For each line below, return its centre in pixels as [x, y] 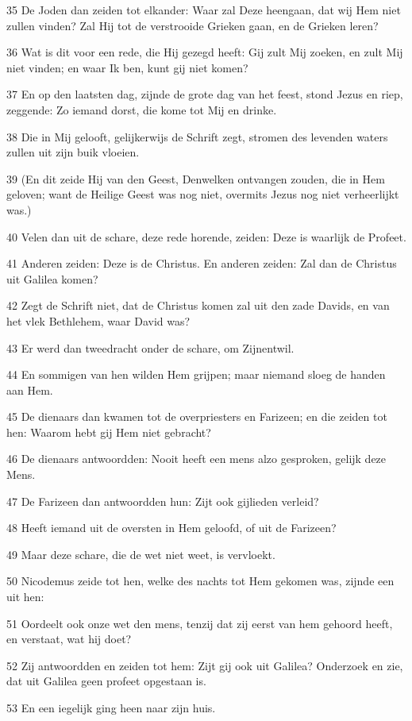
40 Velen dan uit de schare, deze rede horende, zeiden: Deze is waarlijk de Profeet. [206, 236]
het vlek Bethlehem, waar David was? [98, 320]
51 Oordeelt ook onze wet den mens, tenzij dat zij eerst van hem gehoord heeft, [200, 623]
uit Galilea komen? [52, 278]
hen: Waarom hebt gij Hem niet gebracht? [109, 432]
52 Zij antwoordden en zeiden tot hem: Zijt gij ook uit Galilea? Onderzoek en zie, [205, 665]
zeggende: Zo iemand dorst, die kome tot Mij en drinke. [142, 109]
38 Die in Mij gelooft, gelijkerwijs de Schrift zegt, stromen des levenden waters [197, 136]
